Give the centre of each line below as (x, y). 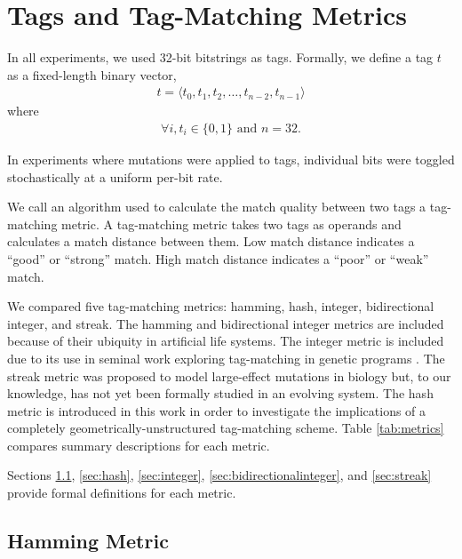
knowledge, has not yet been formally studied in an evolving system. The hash (220, 393)
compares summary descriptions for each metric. (139, 445)
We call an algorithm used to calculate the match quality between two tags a (217, 207)
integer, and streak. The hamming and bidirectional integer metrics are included (226, 323)
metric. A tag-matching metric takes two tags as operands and (231, 224)
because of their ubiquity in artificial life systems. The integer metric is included (226, 341)
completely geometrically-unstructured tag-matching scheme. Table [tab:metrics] (226, 428)
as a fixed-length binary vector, (92, 74)
